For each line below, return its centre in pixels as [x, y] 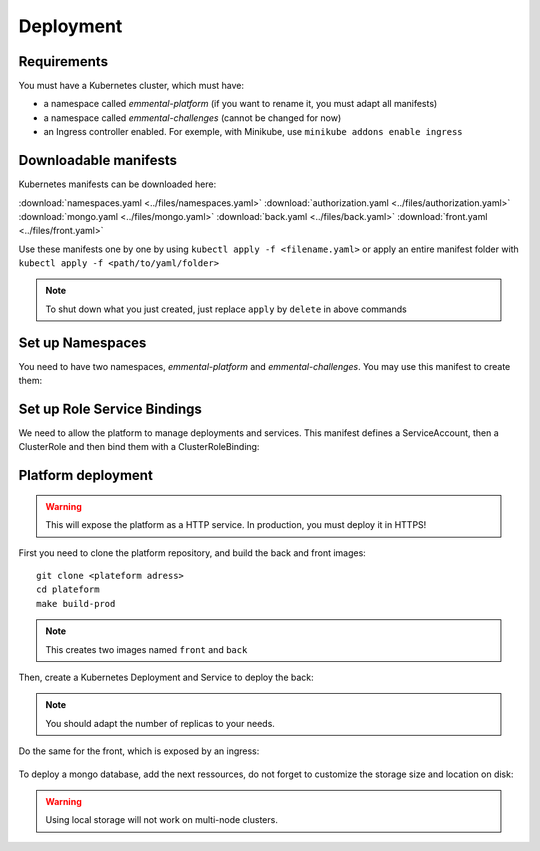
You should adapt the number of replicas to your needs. [160, 723]
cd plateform [68, 589]
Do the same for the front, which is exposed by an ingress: [139, 751]
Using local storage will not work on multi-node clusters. [162, 820]
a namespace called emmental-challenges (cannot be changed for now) [192, 117]
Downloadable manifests [98, 160]
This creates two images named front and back [146, 649]
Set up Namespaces [82, 342]
